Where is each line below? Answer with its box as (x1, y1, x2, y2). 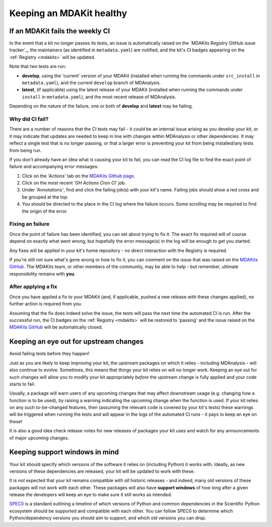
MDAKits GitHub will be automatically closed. (9, 324, 103, 330)
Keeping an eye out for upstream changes (9, 338, 144, 346)
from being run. (9, 147, 42, 153)
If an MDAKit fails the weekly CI (9, 27, 110, 35)
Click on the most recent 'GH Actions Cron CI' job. (22, 180, 126, 186)
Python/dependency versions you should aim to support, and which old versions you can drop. (9, 515, 207, 521)
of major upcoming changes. (9, 435, 69, 441)
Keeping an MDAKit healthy (9, 8, 127, 19)
